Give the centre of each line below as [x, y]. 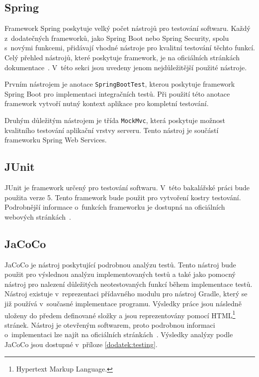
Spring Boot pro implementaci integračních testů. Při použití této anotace [117, 93]
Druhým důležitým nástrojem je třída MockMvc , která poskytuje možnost [115, 120]
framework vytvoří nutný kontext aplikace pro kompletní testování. [107, 103]
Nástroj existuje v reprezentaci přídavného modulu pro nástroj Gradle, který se [126, 294]
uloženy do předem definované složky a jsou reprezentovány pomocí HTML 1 [120, 314]
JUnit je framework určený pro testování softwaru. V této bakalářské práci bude [127, 188]
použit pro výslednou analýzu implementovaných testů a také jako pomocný [120, 274]
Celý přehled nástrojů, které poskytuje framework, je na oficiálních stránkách [122, 57]
